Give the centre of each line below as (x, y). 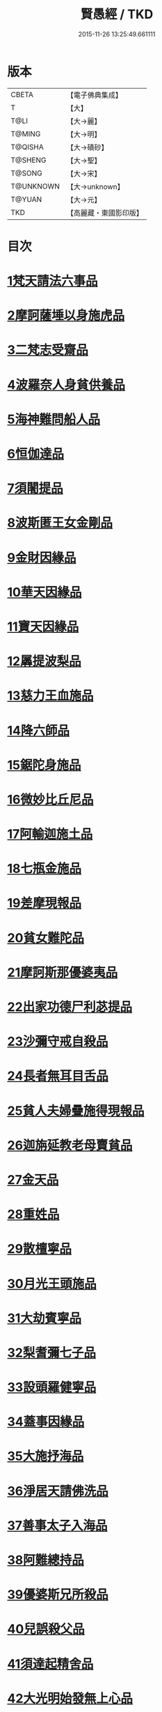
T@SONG (27, 173)
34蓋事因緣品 (46, 1422)
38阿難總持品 (46, 1560)
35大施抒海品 (46, 1456)
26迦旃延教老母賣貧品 (70, 1145)
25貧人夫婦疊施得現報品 (76, 1111)
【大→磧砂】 (87, 147)
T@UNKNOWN (35, 186)
